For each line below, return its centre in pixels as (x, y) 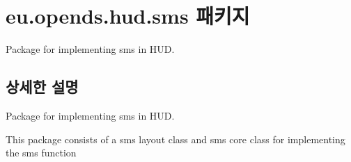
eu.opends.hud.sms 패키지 (128, 16)
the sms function (41, 153)
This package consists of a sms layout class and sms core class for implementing (175, 139)
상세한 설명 (42, 87)
